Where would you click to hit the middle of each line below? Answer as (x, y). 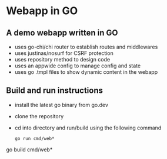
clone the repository (39, 116)
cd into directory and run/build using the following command (88, 128)
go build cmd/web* (29, 150)
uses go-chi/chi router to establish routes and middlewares (86, 47)
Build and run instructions (55, 91)
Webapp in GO (42, 11)
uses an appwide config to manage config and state (78, 66)
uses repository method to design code (62, 59)
